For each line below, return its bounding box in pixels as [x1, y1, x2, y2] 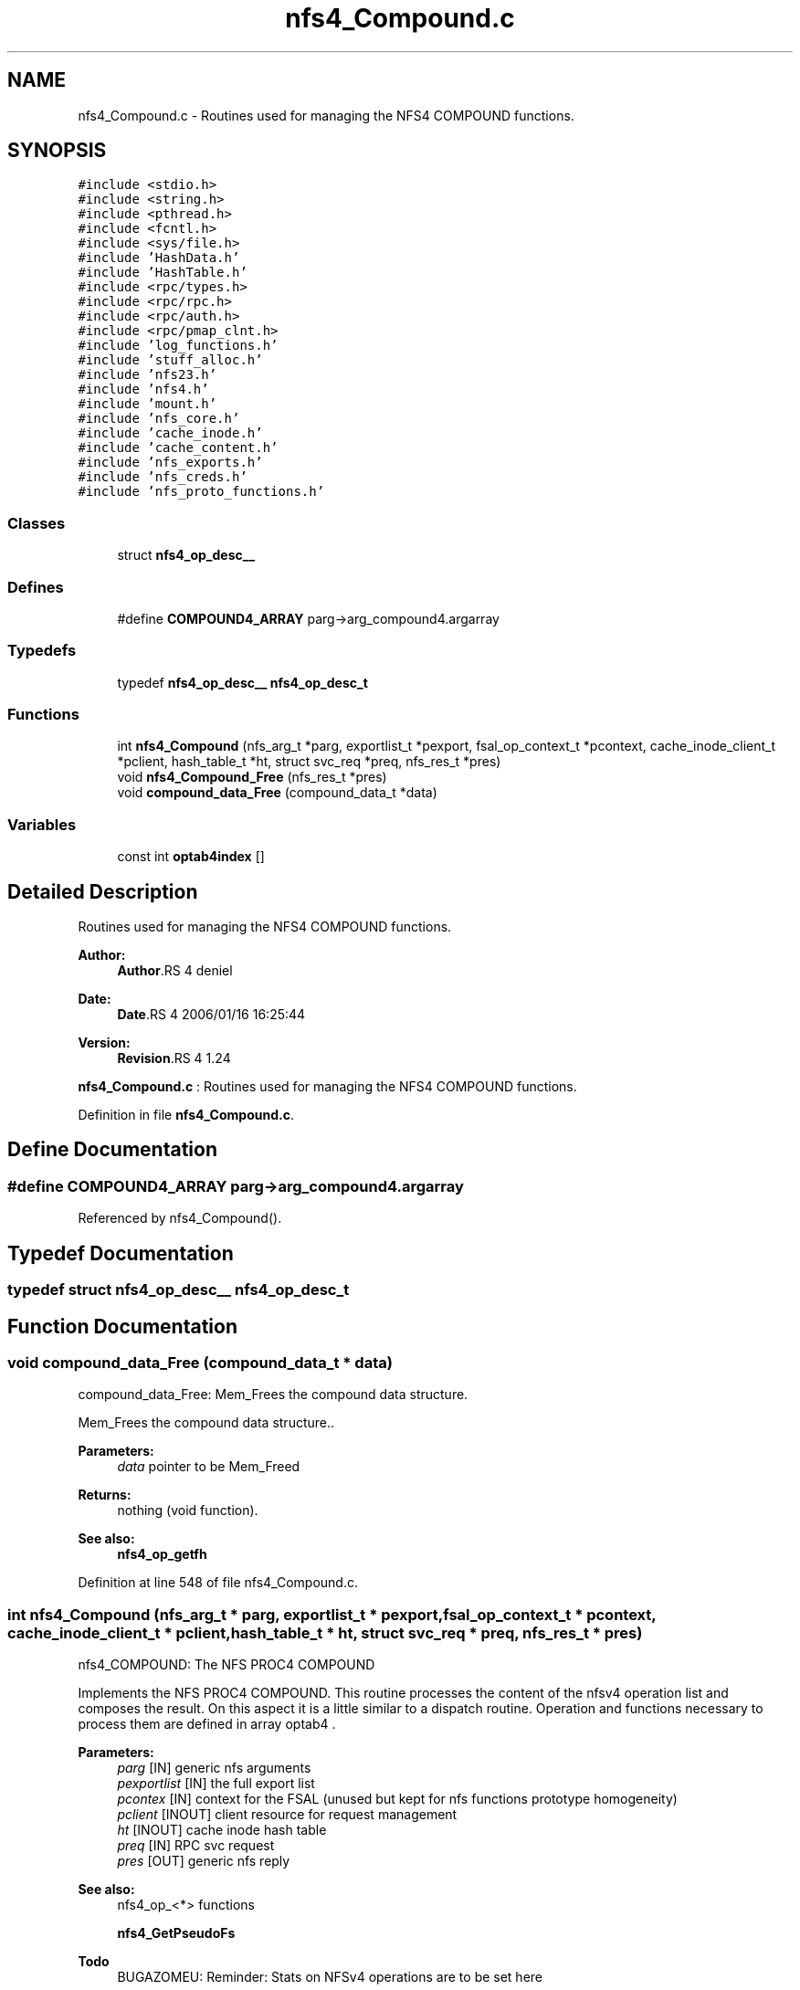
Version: [78, 1035, 131, 1051]
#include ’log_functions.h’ [78, 338, 279, 353]
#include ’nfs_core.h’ [78, 411, 240, 426]
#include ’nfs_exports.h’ [78, 455, 263, 470]
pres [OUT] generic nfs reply [117, 1853, 290, 1869]
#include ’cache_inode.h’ [78, 426, 263, 441]
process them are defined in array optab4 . [78, 1716, 336, 1732]
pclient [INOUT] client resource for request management [117, 1806, 458, 1823]
